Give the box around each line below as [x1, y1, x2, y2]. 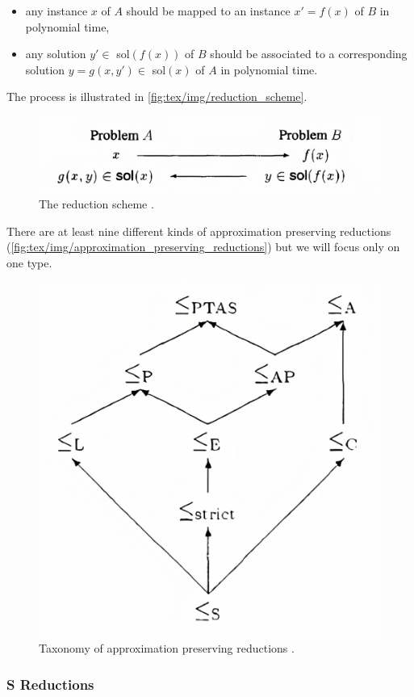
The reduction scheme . [39, 195, 154, 212]
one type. [6, 254, 52, 271]
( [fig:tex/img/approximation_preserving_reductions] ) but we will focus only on [6, 238, 400, 255]
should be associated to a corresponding [210, 45, 408, 62]
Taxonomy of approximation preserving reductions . [39, 640, 295, 657]
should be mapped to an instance [126, 2, 291, 19]
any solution [25, 45, 86, 62]
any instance [25, 2, 88, 19]
